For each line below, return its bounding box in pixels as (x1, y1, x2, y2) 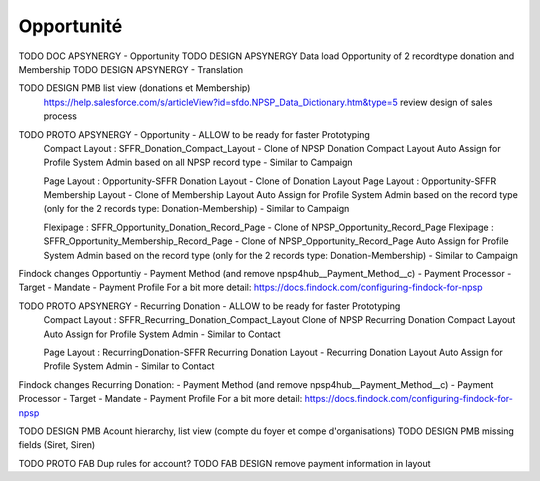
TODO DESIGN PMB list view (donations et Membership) (18, 82, 251, 94)
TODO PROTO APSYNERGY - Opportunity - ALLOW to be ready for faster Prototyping (18, 128, 370, 140)
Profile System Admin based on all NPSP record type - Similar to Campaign (43, 156, 354, 169)
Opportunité (18, 15, 123, 37)
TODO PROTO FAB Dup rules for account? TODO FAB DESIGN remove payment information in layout (18, 457, 431, 469)
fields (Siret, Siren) (18, 439, 96, 451)
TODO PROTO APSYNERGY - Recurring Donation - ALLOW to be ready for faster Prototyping (18, 300, 401, 312)
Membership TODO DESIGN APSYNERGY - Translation (18, 63, 244, 75)
